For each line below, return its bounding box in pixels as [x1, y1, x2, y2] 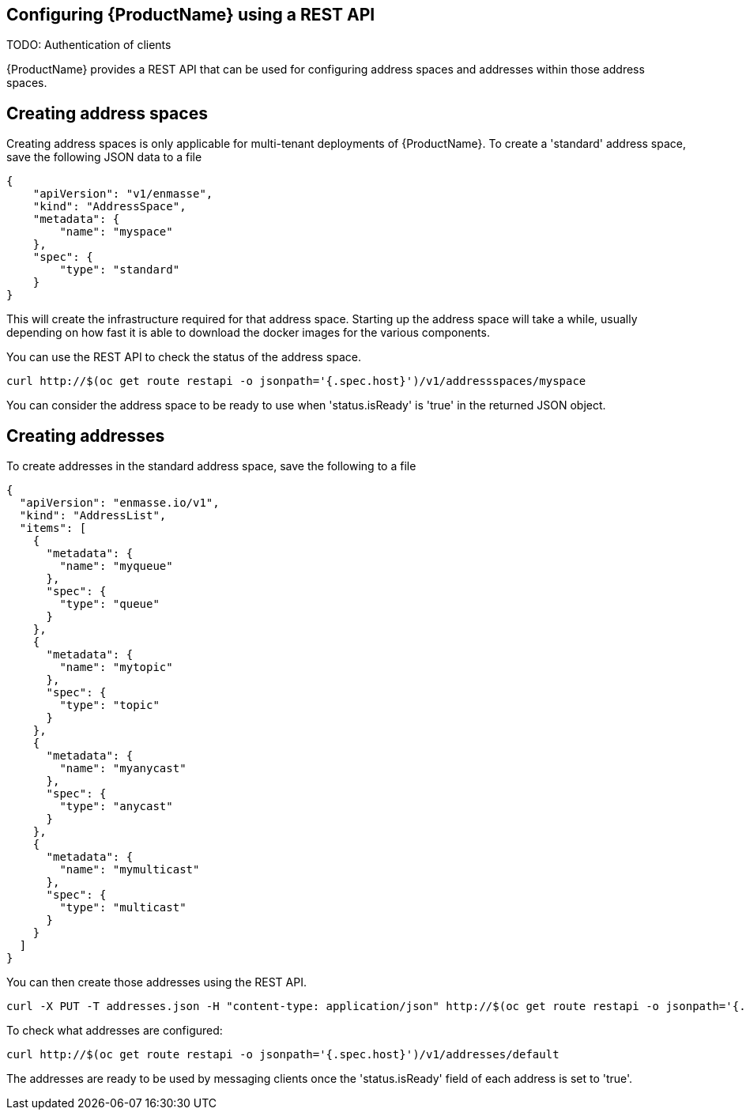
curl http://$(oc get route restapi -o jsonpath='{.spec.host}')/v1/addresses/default [6, 1048, 559, 1061]
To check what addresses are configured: [6, 1024, 223, 1038]
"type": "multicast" [59, 901, 186, 914]
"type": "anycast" [59, 800, 173, 813]
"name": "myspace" [59, 225, 173, 239]
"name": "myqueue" [59, 560, 173, 573]
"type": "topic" [59, 699, 160, 712]
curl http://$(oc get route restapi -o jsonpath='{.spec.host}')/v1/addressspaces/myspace [6, 375, 586, 388]
